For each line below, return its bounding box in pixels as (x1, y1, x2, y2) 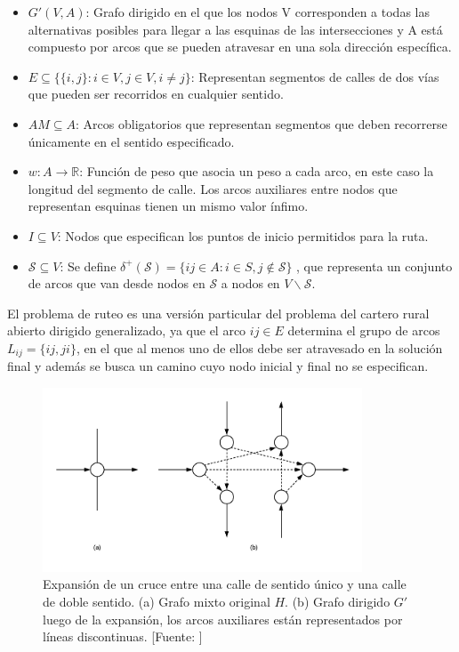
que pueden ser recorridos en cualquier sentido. (28, 85, 284, 103)
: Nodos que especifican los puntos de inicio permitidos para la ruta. (57, 226, 429, 245)
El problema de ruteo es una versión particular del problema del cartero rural (7, 303, 430, 322)
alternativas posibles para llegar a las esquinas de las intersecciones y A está (28, 20, 443, 38)
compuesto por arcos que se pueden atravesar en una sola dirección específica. (28, 37, 452, 56)
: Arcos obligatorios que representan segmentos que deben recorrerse (76, 114, 447, 133)
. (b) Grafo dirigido (285, 592, 391, 611)
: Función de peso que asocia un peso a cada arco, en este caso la (79, 162, 434, 181)
